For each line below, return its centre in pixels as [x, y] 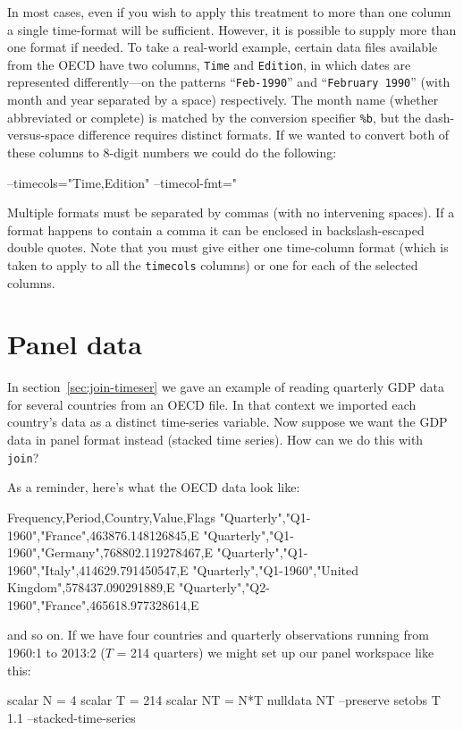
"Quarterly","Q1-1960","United [275, 569]
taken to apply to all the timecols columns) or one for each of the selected [213, 264]
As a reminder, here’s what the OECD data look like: [154, 487]
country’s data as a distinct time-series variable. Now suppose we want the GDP [227, 422]
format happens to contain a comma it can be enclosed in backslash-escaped [216, 229]
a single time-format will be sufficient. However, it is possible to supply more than [232, 29]
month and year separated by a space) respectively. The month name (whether [223, 100]
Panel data [75, 344]
